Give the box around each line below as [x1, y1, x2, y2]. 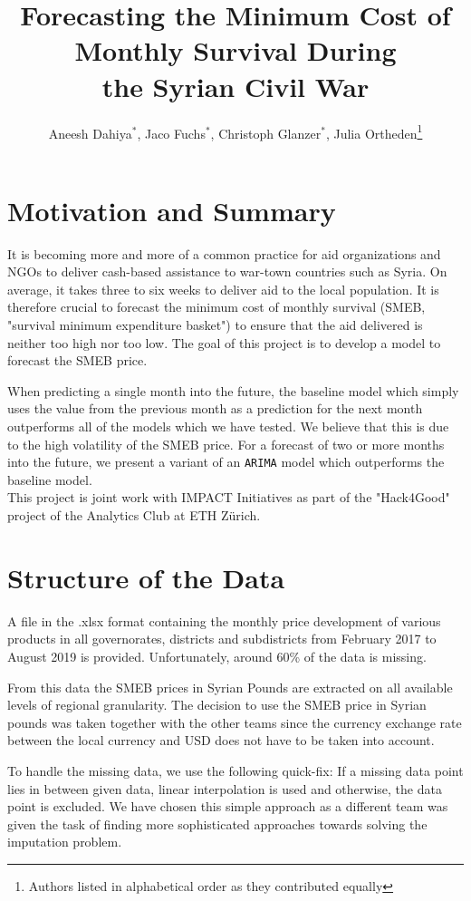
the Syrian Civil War [101, 67, 370, 104]
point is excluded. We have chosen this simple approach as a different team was [7, 797, 448, 816]
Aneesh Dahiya [48, 123, 132, 142]
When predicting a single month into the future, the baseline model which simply [7, 381, 459, 400]
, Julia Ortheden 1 [325, 121, 423, 142]
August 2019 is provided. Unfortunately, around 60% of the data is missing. [7, 646, 427, 665]
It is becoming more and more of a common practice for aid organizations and [7, 244, 441, 263]
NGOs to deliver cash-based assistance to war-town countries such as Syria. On [7, 262, 447, 281]
